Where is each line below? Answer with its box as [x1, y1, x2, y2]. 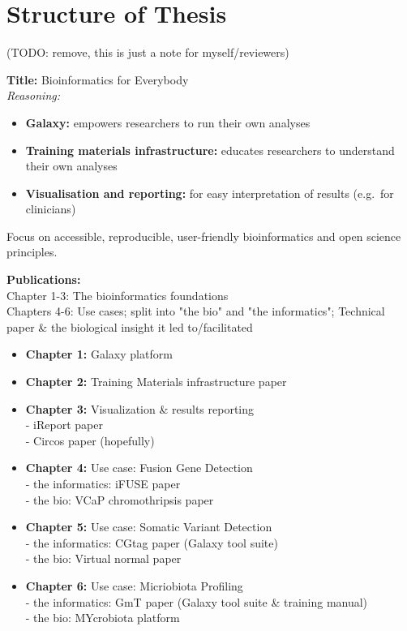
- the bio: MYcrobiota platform [25, 609, 180, 626]
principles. [6, 243, 58, 260]
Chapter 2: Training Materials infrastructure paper [25, 373, 287, 390]
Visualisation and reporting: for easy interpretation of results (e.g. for [25, 184, 394, 201]
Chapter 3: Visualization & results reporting [25, 400, 255, 417]
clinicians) [25, 200, 76, 217]
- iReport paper [25, 416, 103, 433]
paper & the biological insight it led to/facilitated [6, 318, 253, 335]
